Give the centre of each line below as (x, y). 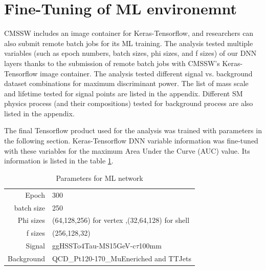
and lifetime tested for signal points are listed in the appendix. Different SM (124, 93)
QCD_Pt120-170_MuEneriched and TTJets (121, 258)
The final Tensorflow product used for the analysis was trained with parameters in (133, 130)
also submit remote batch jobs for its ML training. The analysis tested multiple (129, 43)
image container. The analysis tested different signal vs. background (146, 73)
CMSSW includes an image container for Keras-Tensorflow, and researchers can (129, 33)
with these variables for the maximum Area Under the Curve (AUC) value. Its (127, 150)
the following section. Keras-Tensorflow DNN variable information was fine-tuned (131, 141)
